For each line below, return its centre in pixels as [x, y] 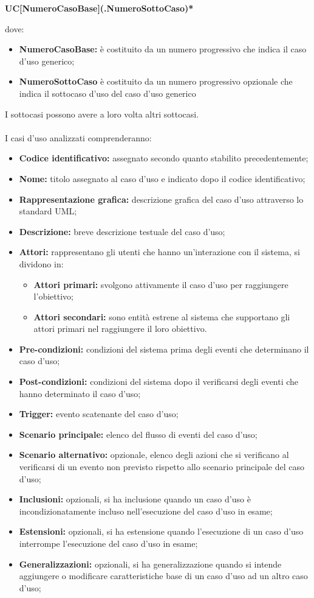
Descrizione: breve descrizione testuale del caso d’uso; [122, 231]
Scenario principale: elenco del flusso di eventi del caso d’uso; [138, 434]
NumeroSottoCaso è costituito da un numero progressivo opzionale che [156, 81]
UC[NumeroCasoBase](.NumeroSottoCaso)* [99, 8]
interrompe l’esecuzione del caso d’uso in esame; [108, 543]
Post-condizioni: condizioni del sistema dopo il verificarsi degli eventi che [159, 382]
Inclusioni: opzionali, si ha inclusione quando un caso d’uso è [135, 499]
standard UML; [48, 211]
